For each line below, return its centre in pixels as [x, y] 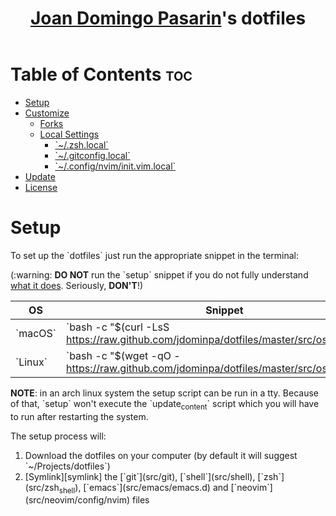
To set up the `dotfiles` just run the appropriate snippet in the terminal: [155, 255]
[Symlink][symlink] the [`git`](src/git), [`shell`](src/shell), [140, 476]
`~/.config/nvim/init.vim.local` [115, 166]
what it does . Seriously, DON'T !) [77, 285]
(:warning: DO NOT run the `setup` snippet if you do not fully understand [159, 274]
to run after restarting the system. [79, 416]
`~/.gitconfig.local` [92, 155]
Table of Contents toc [101, 74]
